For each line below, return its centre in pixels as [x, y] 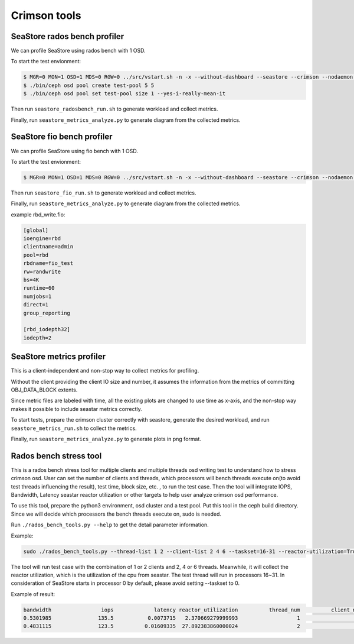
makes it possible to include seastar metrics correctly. [77, 409]
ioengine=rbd [42, 239]
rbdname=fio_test [48, 263]
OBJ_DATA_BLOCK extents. [44, 390]
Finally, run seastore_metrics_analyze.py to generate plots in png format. [106, 439]
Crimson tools [46, 15]
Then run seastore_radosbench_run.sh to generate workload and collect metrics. [114, 109]
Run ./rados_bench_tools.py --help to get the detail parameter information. [110, 525]
